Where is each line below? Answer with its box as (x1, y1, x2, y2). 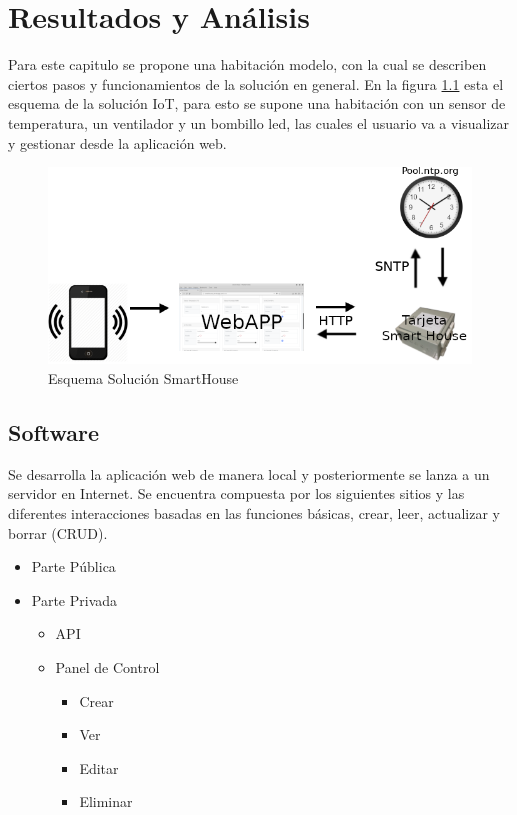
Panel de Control (55, 656, 160, 677)
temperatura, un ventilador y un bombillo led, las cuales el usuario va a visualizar (8, 112, 510, 133)
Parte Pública (31, 556, 116, 577)
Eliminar (79, 791, 133, 812)
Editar (79, 757, 119, 778)
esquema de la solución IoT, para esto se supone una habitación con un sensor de (8, 93, 506, 114)
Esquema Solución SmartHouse (48, 367, 239, 388)
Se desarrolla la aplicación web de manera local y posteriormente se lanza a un (8, 463, 490, 484)
